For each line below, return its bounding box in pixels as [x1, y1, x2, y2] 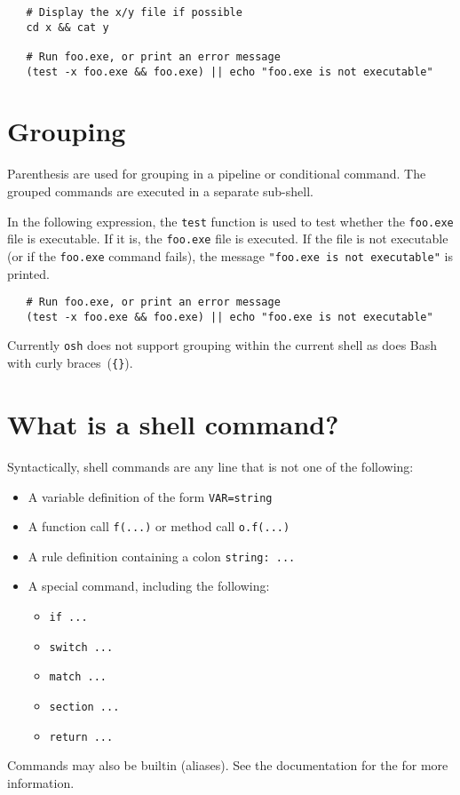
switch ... [49, 640, 114, 654]
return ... [49, 730, 114, 743]
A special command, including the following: [28, 576, 270, 595]
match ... [49, 671, 107, 684]
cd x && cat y [26, 20, 109, 34]
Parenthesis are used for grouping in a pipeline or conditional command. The [7, 164, 426, 183]
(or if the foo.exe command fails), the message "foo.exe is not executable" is [7, 246, 453, 265]
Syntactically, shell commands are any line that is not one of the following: [7, 457, 414, 475]
